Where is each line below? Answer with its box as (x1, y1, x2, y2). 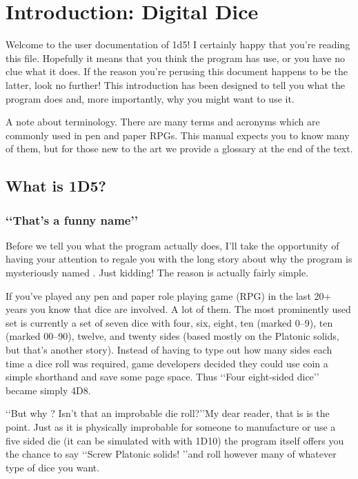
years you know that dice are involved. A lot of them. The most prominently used (6, 302, 351, 316)
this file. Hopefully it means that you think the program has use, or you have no (6, 50, 346, 65)
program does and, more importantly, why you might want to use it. (6, 91, 295, 105)
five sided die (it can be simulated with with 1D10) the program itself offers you (6, 433, 344, 447)
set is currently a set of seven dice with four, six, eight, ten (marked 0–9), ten (6, 315, 333, 329)
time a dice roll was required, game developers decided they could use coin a (6, 356, 328, 370)
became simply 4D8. (6, 383, 91, 397)
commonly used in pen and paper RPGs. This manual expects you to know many (6, 128, 350, 142)
